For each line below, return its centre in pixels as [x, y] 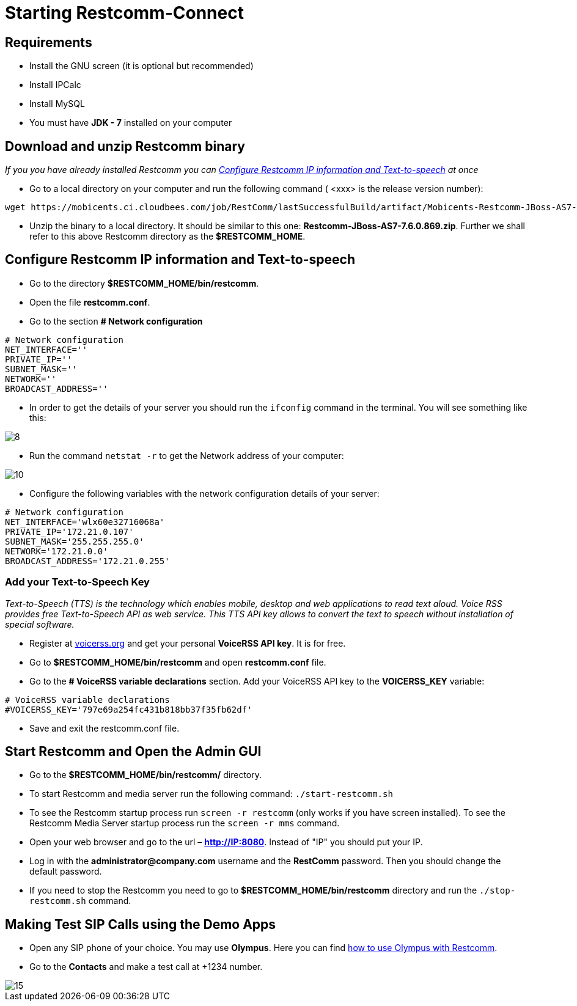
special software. [40, 624]
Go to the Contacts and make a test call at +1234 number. [146, 967]
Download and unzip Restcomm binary [125, 146]
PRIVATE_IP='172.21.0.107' [69, 531]
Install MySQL [57, 104]
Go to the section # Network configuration [116, 321]
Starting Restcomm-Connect [124, 13]
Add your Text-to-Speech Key [77, 582]
